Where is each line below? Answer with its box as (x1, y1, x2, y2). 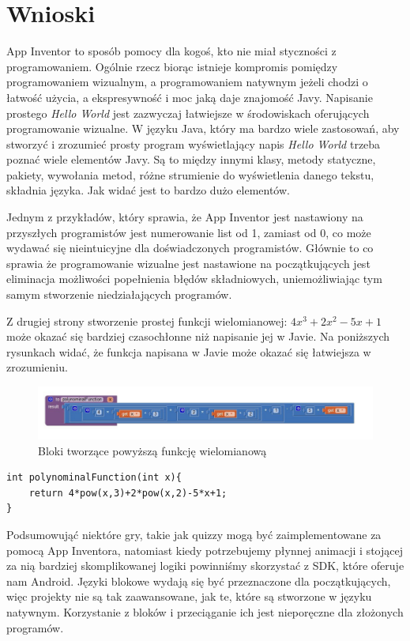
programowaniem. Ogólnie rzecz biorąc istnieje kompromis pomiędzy (6, 58, 338, 74)
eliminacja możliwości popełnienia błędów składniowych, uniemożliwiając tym (6, 270, 382, 287)
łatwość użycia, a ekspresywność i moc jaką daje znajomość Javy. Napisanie (6, 89, 373, 105)
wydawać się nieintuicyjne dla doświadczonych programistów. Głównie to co (6, 239, 374, 256)
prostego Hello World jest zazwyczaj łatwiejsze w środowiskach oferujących (6, 104, 370, 121)
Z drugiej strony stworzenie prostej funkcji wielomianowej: (6, 312, 288, 329)
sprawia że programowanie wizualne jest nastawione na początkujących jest (6, 255, 371, 271)
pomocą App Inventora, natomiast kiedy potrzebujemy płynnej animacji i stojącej (6, 541, 403, 558)
